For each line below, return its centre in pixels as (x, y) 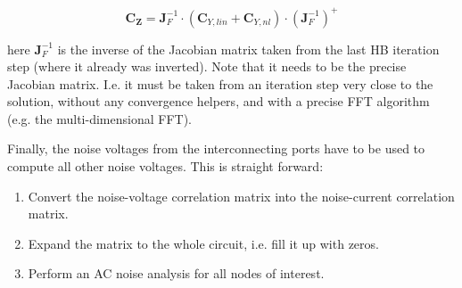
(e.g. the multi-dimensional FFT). (99, 118)
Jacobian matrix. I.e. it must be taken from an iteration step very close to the (220, 83)
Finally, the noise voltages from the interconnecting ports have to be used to (216, 148)
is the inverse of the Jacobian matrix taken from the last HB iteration (248, 49)
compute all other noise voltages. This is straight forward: (165, 166)
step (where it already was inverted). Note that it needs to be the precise (207, 66)
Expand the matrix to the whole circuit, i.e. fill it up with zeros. (203, 243)
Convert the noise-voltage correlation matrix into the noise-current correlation (241, 196)
